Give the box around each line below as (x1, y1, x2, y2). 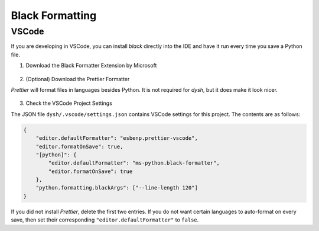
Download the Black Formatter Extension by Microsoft (25, 62, 157, 69)
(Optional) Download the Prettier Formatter (25, 75, 130, 82)
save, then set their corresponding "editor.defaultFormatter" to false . (11, 216, 199, 223)
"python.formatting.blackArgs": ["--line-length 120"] (35, 184, 198, 191)
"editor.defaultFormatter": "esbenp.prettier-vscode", (35, 135, 198, 142)
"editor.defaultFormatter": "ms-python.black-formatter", (48, 160, 220, 166)
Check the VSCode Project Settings (25, 100, 112, 107)
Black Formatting (11, 9, 97, 22)
